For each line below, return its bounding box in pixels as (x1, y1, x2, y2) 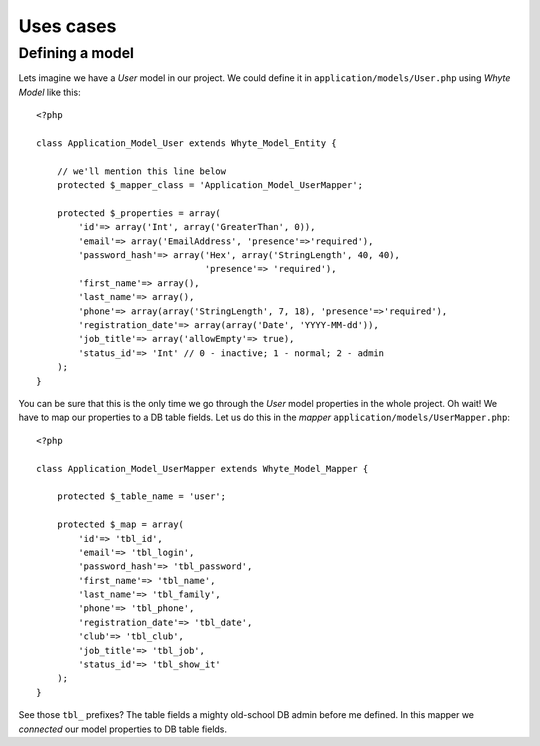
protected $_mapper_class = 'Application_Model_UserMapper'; (56, 180, 364, 191)
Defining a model (18, 44, 135, 62)
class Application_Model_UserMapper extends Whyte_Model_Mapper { (36, 463, 369, 474)
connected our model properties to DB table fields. (18, 723, 228, 735)
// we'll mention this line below (56, 165, 227, 177)
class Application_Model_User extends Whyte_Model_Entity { (36, 137, 337, 149)
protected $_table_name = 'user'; (56, 491, 227, 502)
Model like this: (18, 86, 81, 98)
